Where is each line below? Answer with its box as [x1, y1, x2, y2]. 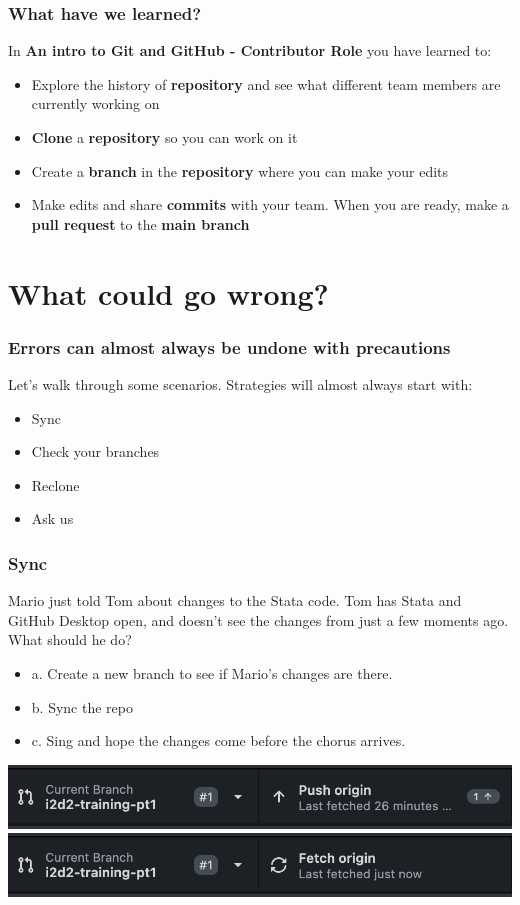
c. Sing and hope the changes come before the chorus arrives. [31, 730, 406, 751]
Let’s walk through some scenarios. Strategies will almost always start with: [8, 373, 473, 394]
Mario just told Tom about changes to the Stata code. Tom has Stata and [8, 590, 462, 611]
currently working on [31, 93, 160, 114]
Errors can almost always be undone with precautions [8, 334, 451, 359]
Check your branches [31, 441, 160, 462]
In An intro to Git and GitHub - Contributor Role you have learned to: [8, 40, 492, 61]
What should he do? [8, 629, 132, 650]
